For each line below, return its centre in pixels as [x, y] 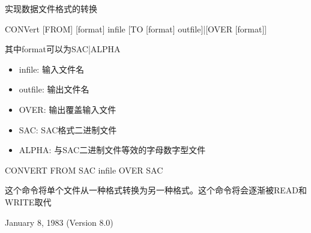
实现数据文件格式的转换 [51, 8]
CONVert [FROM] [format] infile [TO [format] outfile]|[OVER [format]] [136, 29]
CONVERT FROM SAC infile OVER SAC [84, 170]
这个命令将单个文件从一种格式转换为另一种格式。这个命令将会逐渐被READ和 [156, 190]
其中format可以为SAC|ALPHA [63, 49]
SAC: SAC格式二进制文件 [68, 129]
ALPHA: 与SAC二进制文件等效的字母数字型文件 [112, 150]
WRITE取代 [28, 201]
